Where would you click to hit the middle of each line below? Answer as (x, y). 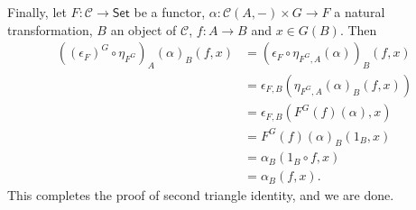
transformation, (50, 29)
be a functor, (170, 12)
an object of (143, 29)
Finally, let (37, 12)
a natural (360, 12)
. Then (358, 29)
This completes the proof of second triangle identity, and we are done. (201, 195)
